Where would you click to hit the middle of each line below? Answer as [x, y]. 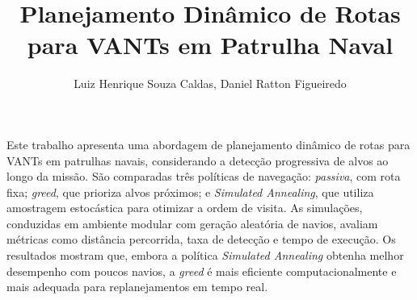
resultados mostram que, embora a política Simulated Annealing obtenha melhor [205, 255]
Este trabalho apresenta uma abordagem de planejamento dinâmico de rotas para [208, 144]
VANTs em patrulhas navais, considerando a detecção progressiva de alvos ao [198, 160]
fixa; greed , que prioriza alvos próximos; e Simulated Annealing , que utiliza [190, 192]
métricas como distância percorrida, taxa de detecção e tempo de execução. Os [201, 239]
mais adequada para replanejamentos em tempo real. [137, 287]
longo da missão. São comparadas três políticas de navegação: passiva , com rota [204, 176]
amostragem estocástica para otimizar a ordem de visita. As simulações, [185, 208]
